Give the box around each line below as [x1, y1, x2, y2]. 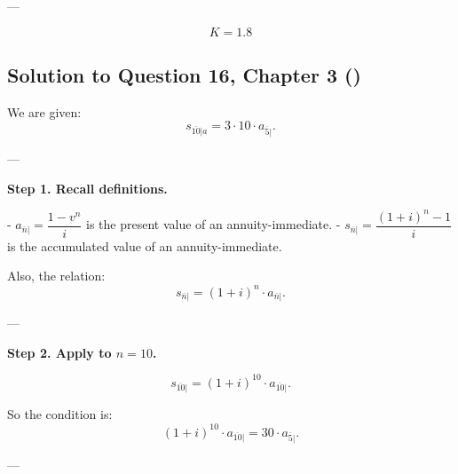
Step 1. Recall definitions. [7, 178, 168, 197]
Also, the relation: [7, 266, 106, 285]
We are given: [7, 102, 82, 121]
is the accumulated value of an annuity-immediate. [7, 236, 282, 255]
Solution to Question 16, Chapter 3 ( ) [7, 60, 361, 88]
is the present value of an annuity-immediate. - [86, 215, 341, 233]
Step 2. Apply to [7, 343, 112, 361]
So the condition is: [7, 405, 113, 423]
